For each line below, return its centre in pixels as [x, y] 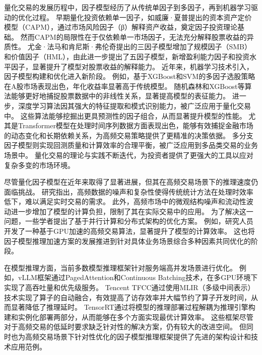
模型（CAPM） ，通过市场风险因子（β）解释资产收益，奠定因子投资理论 [121, 27]
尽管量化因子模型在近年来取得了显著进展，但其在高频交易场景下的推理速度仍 [131, 182]
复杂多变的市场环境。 [39, 165]
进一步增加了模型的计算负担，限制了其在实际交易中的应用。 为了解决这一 [132, 211]
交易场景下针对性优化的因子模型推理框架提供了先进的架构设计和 [145, 336]
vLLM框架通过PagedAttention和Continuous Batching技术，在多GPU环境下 [138, 277]
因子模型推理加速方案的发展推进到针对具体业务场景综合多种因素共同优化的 [127, 241]
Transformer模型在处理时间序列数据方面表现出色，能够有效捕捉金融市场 [136, 125]
